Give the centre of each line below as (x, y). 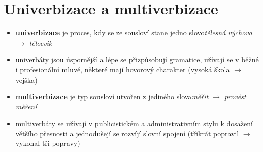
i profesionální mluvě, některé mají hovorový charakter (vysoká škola (123, 69)
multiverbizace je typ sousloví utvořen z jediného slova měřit (112, 97)
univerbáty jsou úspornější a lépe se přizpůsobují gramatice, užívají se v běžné (137, 60)
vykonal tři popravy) (48, 143)
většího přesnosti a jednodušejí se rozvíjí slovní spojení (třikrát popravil (127, 133)
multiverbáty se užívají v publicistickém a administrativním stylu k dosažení (134, 123)
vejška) (26, 79)
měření (26, 106)
